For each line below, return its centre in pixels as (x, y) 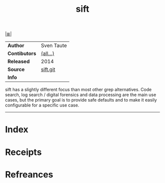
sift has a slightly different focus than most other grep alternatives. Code (78, 90)
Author (16, 46)
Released (19, 61)
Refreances (29, 174)
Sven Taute (54, 46)
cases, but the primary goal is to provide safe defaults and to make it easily (81, 100)
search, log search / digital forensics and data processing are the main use (81, 95)
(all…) (48, 53)
